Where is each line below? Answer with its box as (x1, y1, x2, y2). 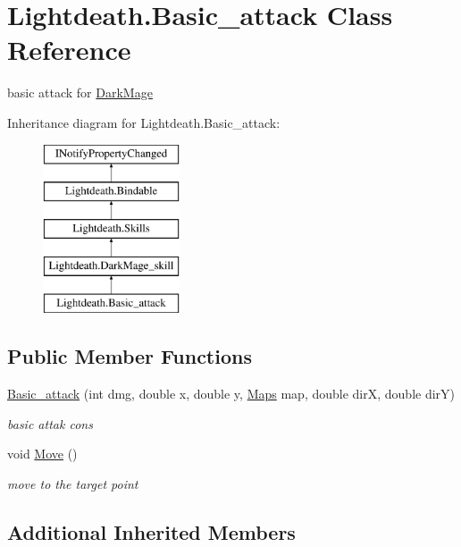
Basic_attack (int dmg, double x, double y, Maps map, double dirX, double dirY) (7, 384, 456, 403)
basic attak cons (7, 414, 93, 433)
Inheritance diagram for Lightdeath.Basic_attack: (7, 113, 281, 131)
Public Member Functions (7, 342, 252, 370)
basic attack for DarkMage (7, 83, 153, 102)
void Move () (7, 444, 78, 463)
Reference (7, 31, 131, 68)
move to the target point (7, 475, 138, 493)
